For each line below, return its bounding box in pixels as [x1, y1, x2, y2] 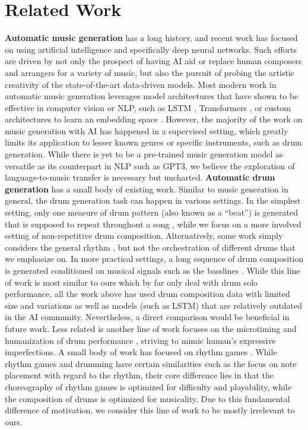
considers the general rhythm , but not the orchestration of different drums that [5, 241, 296, 253]
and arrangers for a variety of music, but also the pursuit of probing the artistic [5, 66, 295, 78]
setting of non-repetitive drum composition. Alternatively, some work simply [5, 229, 283, 242]
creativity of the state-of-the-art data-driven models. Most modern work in [5, 78, 277, 90]
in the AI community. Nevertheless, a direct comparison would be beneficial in [5, 311, 290, 323]
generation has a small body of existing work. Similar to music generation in [5, 182, 289, 195]
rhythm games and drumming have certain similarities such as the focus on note [5, 357, 297, 369]
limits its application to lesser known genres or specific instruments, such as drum [5, 136, 302, 148]
